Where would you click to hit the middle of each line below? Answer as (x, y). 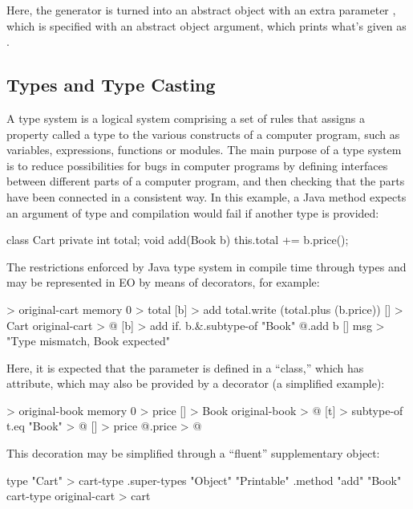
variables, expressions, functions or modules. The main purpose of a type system (204, 150)
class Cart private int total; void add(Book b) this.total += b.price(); (178, 240)
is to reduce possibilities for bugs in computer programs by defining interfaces (197, 165)
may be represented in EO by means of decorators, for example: (163, 282)
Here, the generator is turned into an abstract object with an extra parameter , (201, 10)
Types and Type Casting (111, 85)
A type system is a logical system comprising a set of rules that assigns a (186, 118)
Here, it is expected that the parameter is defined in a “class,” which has (185, 367)
